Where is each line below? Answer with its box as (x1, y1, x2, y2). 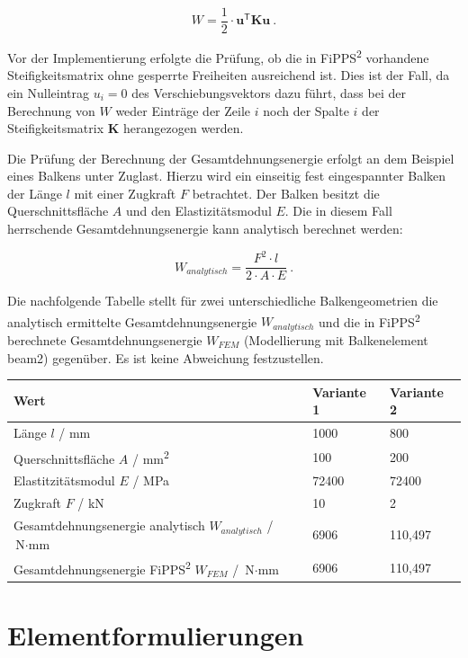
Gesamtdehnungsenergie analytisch (13, 516, 205, 535)
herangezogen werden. (123, 119, 244, 138)
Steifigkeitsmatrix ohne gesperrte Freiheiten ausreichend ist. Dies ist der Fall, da (7, 66, 450, 84)
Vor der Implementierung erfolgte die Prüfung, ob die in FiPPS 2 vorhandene (7, 46, 429, 67)
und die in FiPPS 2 (319, 309, 420, 331)
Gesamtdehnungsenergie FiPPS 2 (13, 557, 191, 579)
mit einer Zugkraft (74, 183, 176, 202)
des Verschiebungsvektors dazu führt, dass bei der (131, 83, 406, 102)
